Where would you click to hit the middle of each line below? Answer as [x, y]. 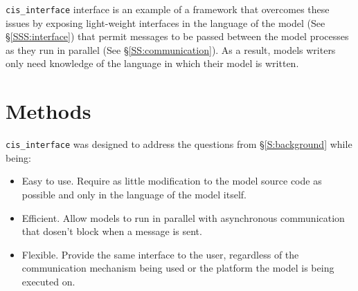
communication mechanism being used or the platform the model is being [178, 268]
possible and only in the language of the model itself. [134, 194]
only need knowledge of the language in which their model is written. [152, 63]
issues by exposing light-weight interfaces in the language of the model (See [165, 22]
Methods [48, 111]
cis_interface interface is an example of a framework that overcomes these [168, 9]
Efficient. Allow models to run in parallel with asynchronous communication [183, 217]
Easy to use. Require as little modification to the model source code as [172, 181]
